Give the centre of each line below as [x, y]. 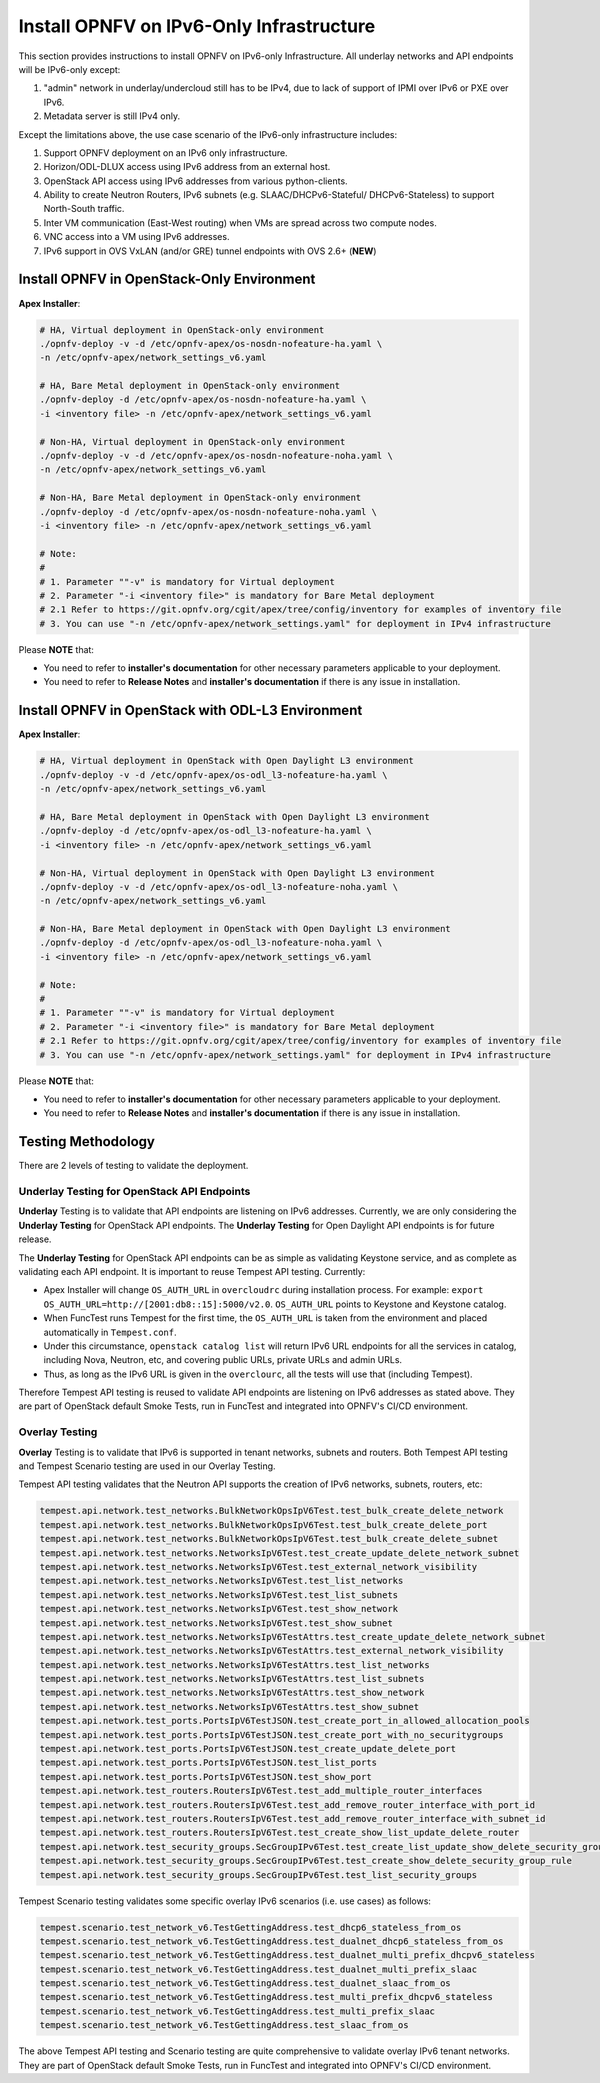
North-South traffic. [84, 209]
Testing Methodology [86, 1141]
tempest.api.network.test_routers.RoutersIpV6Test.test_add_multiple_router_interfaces [261, 1791]
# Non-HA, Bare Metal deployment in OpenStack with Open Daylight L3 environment [245, 929]
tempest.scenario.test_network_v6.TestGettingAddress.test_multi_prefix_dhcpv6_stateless [266, 1997]
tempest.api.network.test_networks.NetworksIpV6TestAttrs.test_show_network [232, 1693]
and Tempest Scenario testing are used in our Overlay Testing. [147, 1466]
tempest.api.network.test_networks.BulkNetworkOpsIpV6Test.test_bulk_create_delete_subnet [269, 1539]
